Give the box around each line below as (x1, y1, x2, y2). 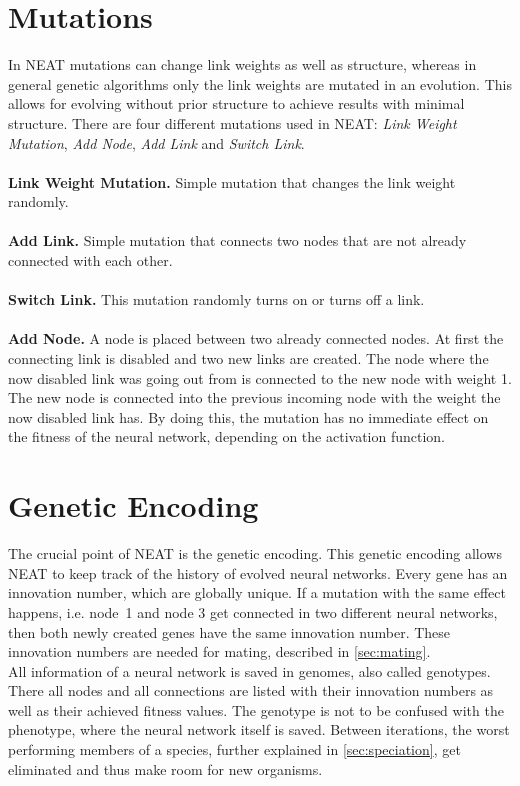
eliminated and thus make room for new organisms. (8, 758, 323, 779)
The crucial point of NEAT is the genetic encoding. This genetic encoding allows (8, 543, 502, 564)
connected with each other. (8, 250, 173, 271)
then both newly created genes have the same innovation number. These (8, 621, 451, 642)
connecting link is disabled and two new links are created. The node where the (8, 348, 489, 369)
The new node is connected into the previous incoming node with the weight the (8, 387, 501, 408)
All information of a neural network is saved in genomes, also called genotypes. (8, 660, 491, 681)
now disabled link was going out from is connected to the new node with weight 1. (8, 367, 512, 388)
